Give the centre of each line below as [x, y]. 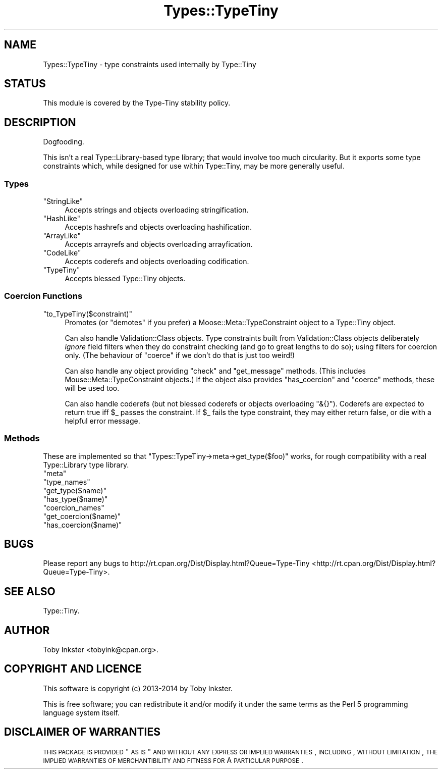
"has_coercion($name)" [82, 525]
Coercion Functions [43, 296]
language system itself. [81, 712]
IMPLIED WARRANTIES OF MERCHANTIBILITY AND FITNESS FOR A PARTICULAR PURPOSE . [173, 760]
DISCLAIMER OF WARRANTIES [82, 732]
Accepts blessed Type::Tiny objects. [125, 279]
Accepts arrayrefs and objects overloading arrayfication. [159, 244]
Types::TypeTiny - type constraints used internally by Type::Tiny [150, 64]
